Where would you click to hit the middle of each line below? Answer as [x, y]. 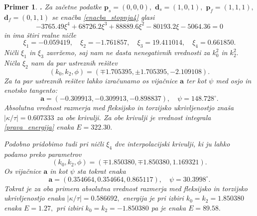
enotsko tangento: [31, 90]
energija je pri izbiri [153, 198]
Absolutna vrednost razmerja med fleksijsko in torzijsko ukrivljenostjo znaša [119, 108]
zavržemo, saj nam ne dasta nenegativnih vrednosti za [128, 52]
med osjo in [234, 80]
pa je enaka [169, 208]
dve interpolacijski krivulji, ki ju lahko [172, 143]
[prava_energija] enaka [39, 127]
